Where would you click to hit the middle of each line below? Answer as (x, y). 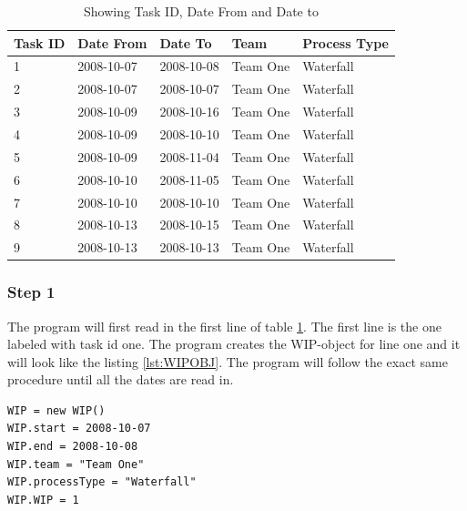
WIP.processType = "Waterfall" (102, 482)
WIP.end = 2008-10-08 (73, 447)
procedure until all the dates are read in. (121, 379)
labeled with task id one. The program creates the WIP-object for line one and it (234, 344)
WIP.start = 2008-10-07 (79, 429)
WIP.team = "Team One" (76, 464)
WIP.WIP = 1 (43, 500)
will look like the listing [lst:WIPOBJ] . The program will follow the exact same (228, 361)
